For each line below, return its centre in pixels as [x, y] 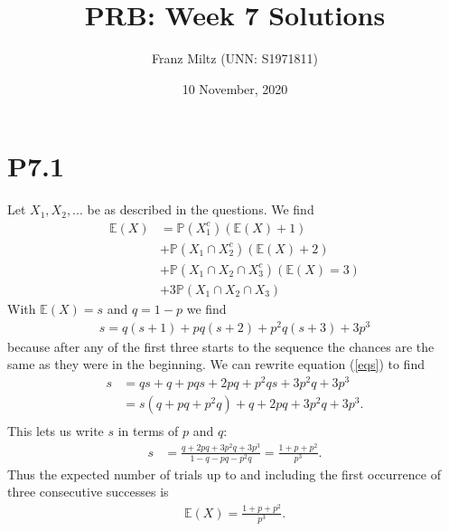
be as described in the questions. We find [201, 209]
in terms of [148, 431]
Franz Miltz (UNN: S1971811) [235, 58]
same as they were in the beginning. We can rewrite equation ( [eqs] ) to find [216, 364]
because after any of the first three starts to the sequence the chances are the [221, 346]
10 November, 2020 [235, 88]
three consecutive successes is [88, 492]
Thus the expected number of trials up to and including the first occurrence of [224, 474]
